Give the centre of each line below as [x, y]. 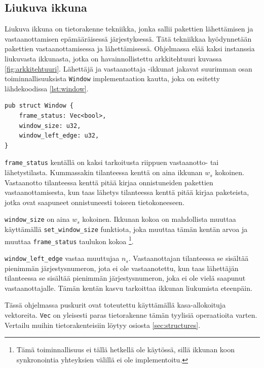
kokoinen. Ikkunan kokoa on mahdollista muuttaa [159, 219]
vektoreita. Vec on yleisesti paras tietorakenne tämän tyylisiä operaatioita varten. [131, 315]
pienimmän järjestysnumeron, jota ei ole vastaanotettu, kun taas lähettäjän [122, 268]
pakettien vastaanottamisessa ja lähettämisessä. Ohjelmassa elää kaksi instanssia [130, 48]
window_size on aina [37, 219]
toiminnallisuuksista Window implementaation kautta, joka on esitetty [112, 78]
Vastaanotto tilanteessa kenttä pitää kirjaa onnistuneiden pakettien [109, 182]
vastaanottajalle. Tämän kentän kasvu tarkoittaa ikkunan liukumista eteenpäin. [128, 288]
